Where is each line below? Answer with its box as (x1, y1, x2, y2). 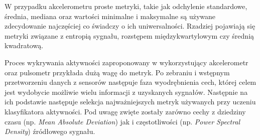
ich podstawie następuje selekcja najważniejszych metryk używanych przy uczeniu (5, 96, 256, 107)
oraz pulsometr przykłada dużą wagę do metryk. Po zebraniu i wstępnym (5, 67, 230, 77)
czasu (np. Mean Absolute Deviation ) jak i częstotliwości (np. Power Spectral (5, 116, 240, 126)
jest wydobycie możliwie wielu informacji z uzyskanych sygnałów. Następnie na (5, 86, 248, 97)
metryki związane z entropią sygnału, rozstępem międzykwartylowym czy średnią (5, 30, 254, 41)
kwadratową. (5, 40, 44, 51)
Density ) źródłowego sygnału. (5, 126, 95, 136)
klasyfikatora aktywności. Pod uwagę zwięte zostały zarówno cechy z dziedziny (5, 106, 246, 116)
